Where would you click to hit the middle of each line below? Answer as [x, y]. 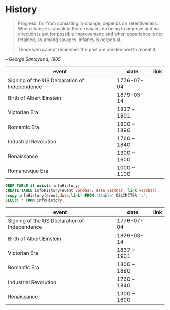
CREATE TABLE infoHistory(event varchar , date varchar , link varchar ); [82, 190]
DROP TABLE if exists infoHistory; [43, 186]
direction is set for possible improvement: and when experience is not [90, 34]
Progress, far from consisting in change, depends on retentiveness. [88, 23]
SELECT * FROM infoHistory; [35, 200]
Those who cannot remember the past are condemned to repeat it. [87, 49]
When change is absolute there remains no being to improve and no [88, 28]
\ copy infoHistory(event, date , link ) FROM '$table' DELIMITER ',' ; [77, 195]
